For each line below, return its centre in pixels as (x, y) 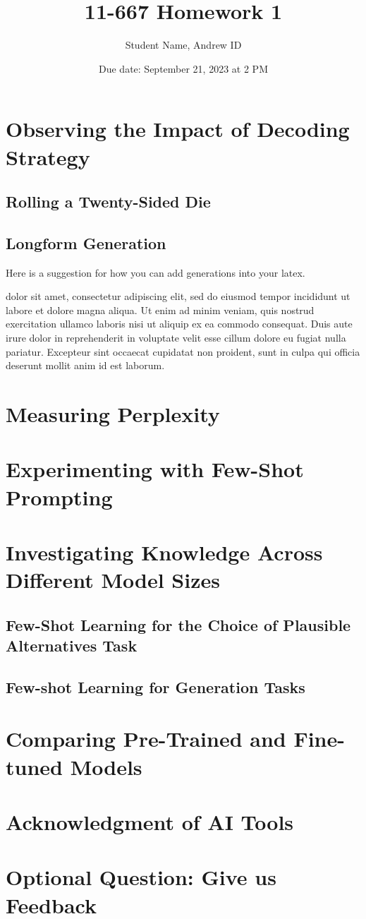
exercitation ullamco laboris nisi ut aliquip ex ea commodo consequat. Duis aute (179, 324)
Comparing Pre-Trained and (146, 739)
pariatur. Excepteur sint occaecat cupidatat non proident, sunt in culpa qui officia (183, 351)
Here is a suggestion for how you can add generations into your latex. (155, 272)
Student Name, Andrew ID (183, 45)
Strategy (48, 156)
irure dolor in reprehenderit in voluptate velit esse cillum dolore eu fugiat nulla (176, 338)
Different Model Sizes (113, 580)
